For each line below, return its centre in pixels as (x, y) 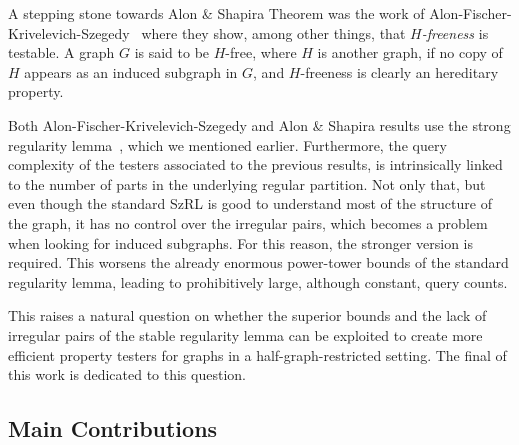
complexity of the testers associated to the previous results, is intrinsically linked (255, 164)
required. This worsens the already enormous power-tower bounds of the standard (258, 262)
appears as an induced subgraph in (131, 71)
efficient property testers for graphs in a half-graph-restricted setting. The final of (257, 354)
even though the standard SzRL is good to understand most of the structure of (250, 203)
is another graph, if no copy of (410, 52)
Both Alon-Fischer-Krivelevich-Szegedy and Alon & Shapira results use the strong (259, 124)
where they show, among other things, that (273, 32)
